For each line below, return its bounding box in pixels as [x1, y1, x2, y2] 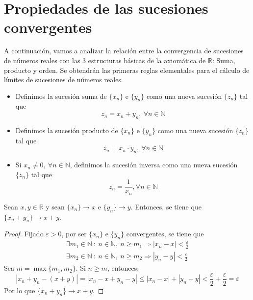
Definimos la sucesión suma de [15, 91, 107, 101]
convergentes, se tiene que [126, 229, 204, 239]
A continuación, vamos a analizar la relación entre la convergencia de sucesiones [4, 46, 244, 56]
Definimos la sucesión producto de [15, 125, 118, 135]
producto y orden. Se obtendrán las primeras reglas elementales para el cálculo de [4, 65, 250, 75]
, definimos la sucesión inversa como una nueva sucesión [70, 160, 238, 170]
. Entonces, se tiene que [130, 201, 202, 211]
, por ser [61, 229, 87, 239]
